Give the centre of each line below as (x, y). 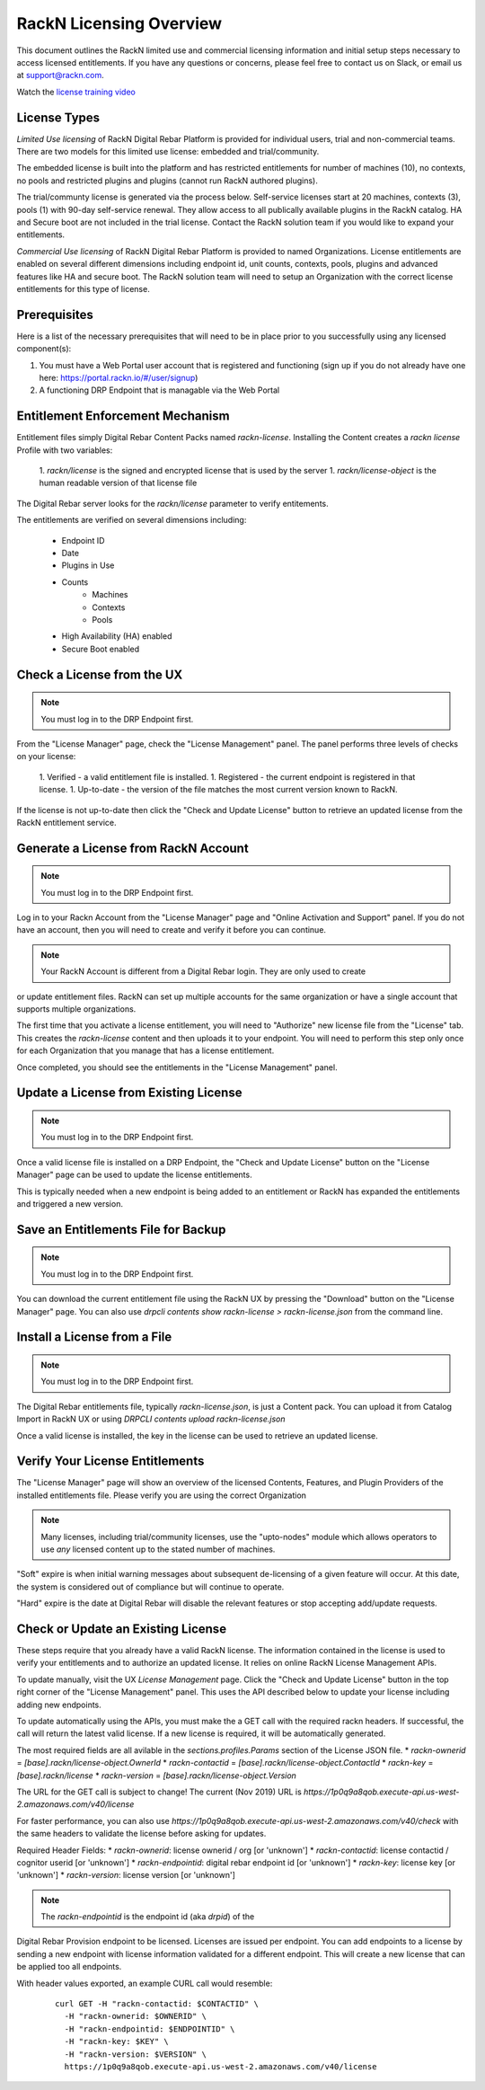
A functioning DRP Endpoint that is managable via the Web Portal (159, 390)
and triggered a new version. (70, 1203)
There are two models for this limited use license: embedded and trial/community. (168, 152)
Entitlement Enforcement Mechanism (123, 416)
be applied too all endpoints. (69, 1967)
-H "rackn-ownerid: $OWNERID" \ (135, 2016)
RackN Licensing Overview (119, 23)
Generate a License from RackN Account (132, 848)
